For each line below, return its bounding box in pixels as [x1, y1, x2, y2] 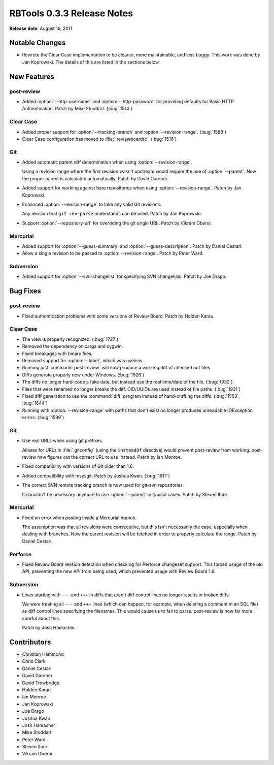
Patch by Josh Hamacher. [22, 625, 76, 631]
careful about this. [22, 615, 60, 621]
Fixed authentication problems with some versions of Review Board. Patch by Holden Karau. [22, 313, 215, 319]
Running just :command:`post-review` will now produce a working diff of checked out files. [22, 365, 212, 371]
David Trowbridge [22, 680, 60, 686]
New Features [9, 72, 54, 81]
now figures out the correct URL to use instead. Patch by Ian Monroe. [37, 454, 182, 460]
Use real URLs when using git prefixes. [22, 437, 104, 444]
